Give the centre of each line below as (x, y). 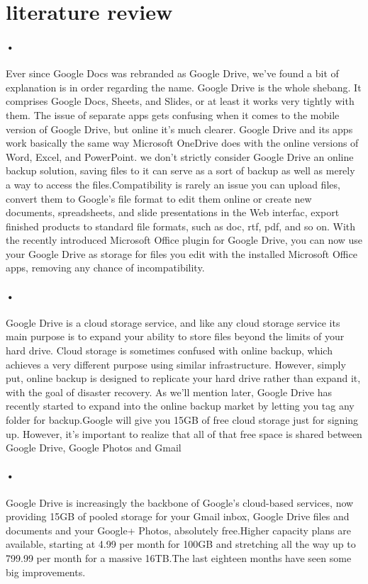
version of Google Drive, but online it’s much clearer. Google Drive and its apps (179, 129)
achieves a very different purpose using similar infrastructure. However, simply (176, 364)
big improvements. (46, 572)
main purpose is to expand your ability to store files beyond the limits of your (175, 336)
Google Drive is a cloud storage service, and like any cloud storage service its (173, 322)
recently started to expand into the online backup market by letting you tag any (180, 406)
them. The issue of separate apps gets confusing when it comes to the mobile (173, 114)
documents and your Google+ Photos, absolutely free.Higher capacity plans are (178, 530)
